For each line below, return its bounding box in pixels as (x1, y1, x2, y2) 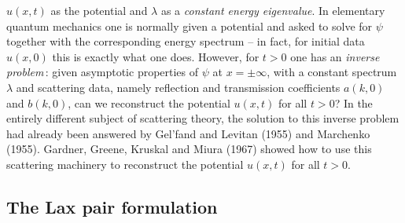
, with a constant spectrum (267, 64, 397, 80)
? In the (334, 94, 373, 111)
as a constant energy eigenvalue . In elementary (160, 2, 385, 18)
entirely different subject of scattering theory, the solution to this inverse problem (6, 110, 399, 126)
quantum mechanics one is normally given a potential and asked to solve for (6, 17, 373, 34)
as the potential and (50, 2, 148, 18)
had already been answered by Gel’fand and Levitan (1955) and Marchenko (6, 125, 370, 141)
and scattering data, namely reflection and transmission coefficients (16, 79, 341, 95)
